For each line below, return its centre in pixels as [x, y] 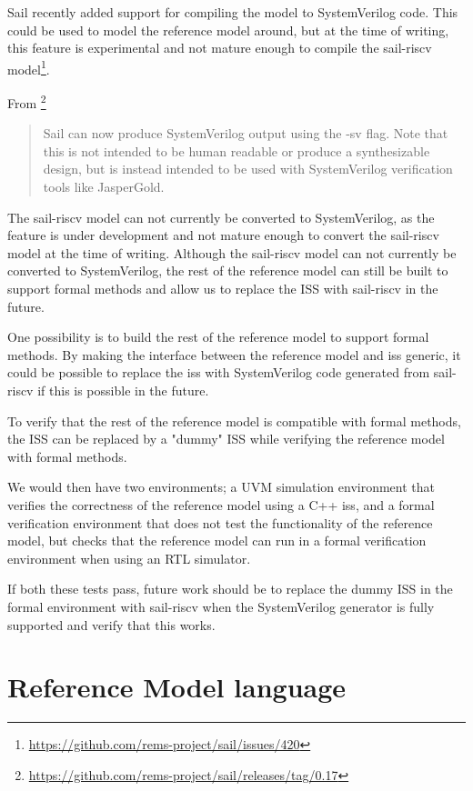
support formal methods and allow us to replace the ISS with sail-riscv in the [223, 289]
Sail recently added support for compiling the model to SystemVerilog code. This [233, 12]
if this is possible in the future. [123, 390]
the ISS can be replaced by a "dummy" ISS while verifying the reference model [226, 439]
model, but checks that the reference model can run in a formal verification [217, 541]
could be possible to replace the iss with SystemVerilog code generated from [219, 372]
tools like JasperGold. [104, 187]
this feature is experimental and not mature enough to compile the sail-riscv [220, 48]
